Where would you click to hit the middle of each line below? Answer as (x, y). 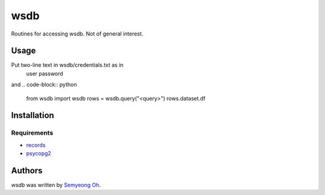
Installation (32, 115)
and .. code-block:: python (44, 85)
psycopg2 (39, 153)
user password (45, 73)
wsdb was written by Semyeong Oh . (56, 185)
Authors (27, 171)
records (36, 145)
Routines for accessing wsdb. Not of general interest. (77, 34)
